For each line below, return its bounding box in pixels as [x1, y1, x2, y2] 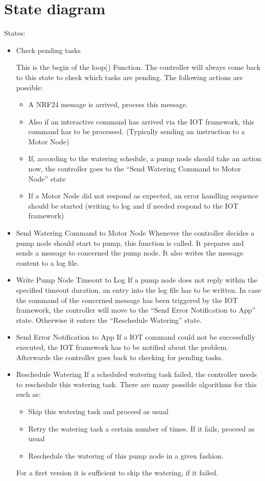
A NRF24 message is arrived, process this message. [28, 99, 188, 110]
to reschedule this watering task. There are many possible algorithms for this [16, 378, 257, 389]
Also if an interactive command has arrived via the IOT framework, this [28, 116, 254, 126]
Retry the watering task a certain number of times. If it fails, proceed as [28, 423, 255, 434]
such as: [16, 389, 41, 399]
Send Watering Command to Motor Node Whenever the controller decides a [16, 227, 255, 238]
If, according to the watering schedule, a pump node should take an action [28, 153, 261, 164]
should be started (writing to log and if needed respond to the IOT [28, 200, 238, 211]
